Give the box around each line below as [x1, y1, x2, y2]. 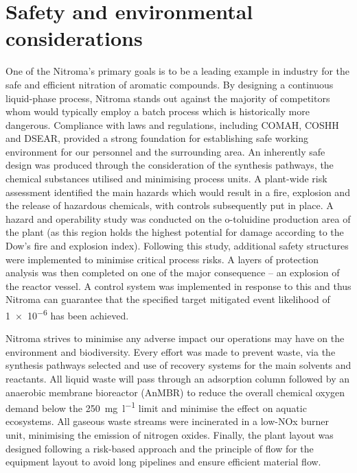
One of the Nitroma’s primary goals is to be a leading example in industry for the [5, 64, 350, 78]
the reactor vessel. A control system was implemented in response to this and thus [5, 278, 352, 293]
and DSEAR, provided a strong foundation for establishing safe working [5, 131, 308, 145]
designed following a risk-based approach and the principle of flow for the [5, 441, 314, 455]
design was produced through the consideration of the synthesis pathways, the [5, 158, 334, 172]
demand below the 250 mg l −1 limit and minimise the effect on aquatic [5, 399, 307, 415]
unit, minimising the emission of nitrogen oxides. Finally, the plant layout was [5, 428, 334, 442]
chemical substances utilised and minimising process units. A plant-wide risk [5, 171, 327, 186]
